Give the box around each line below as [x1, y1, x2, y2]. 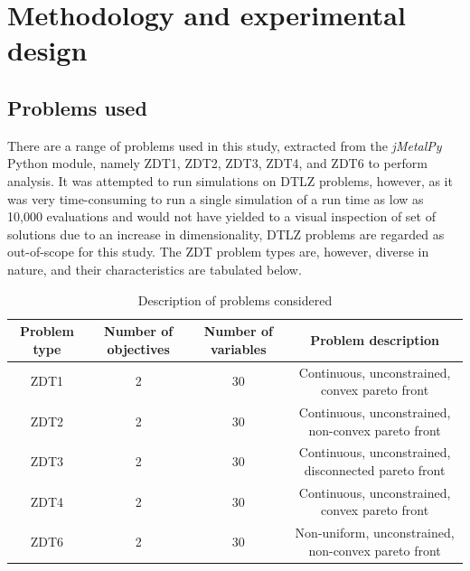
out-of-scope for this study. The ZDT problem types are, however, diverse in [7, 242, 429, 261]
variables [211, 339, 267, 358]
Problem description [310, 330, 440, 349]
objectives [107, 339, 170, 358]
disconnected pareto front [304, 461, 446, 480]
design [7, 32, 88, 69]
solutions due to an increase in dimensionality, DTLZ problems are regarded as [7, 224, 445, 243]
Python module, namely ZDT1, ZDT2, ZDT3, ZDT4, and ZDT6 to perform [7, 154, 428, 173]
